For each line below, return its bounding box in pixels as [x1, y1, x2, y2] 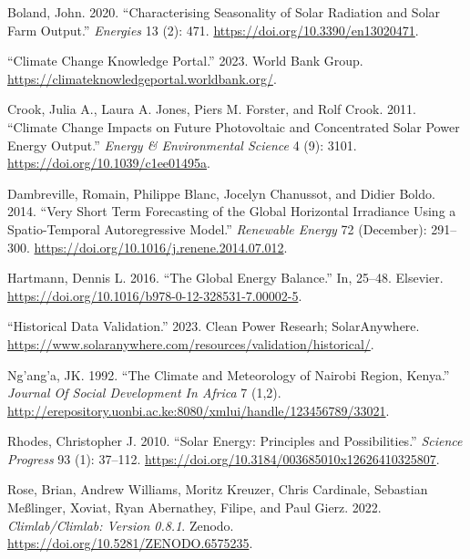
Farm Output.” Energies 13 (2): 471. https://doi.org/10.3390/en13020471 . [7, 20, 419, 39]
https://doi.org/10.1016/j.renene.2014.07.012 [34, 237, 284, 256]
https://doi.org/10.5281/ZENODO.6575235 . [7, 533, 253, 553]
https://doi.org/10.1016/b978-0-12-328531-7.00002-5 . [7, 285, 302, 305]
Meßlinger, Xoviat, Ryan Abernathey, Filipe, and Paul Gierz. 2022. [7, 498, 382, 517]
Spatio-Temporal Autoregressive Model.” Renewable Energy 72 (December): [7, 219, 427, 238]
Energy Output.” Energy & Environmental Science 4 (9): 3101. [7, 135, 357, 154]
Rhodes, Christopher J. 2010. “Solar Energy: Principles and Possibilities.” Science [7, 431, 463, 450]
